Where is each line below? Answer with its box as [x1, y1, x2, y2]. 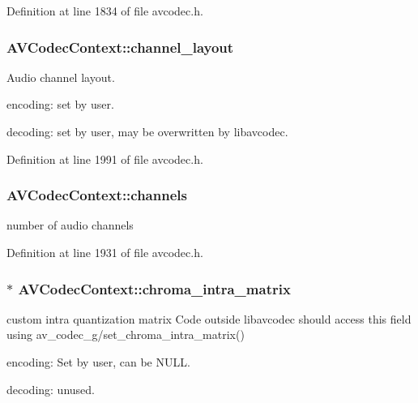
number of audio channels [6, 217, 134, 234]
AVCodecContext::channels [6, 185, 187, 205]
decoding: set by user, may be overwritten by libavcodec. [6, 123, 288, 139]
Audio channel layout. [6, 68, 115, 85]
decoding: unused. [6, 380, 95, 397]
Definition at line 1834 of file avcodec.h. [6, 2, 203, 19]
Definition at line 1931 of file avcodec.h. [6, 244, 203, 260]
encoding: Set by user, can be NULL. [6, 354, 190, 370]
